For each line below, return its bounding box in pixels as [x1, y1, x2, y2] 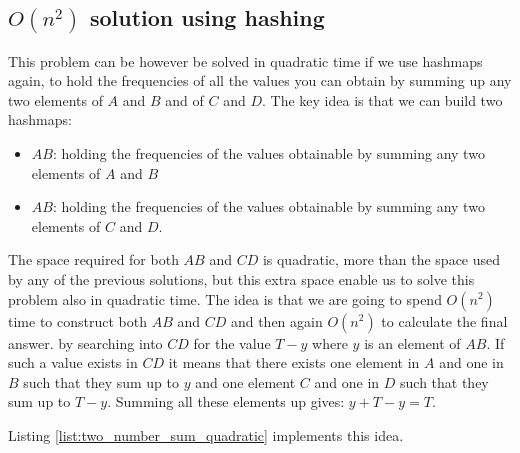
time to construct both [8, 310, 147, 331]
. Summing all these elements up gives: [107, 391, 345, 412]
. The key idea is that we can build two [262, 89, 503, 110]
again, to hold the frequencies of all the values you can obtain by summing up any [8, 70, 512, 91]
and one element [195, 371, 296, 392]
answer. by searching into [8, 332, 163, 353]
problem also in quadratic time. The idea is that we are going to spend [8, 288, 442, 309]
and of [165, 89, 204, 110]
